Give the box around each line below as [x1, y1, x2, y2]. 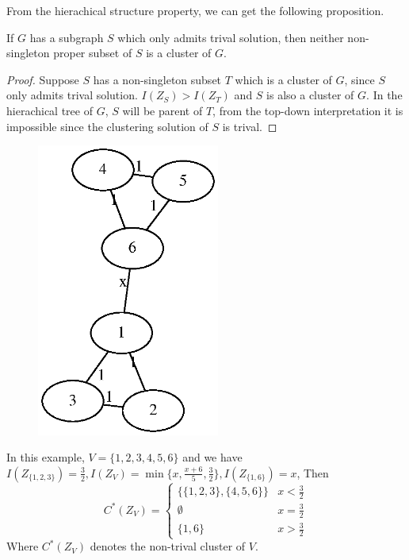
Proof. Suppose [6, 71, 79, 87]
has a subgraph [29, 29, 104, 45]
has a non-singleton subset [93, 71, 222, 87]
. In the [366, 87, 403, 103]
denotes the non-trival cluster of [90, 538, 246, 554]
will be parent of [122, 102, 203, 118]
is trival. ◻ [222, 118, 277, 134]
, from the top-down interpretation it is [212, 102, 403, 118]
